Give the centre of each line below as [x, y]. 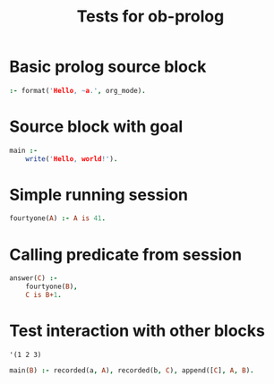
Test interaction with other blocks [137, 331]
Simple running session [98, 195]
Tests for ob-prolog [150, 17]
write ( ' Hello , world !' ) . [72, 158]
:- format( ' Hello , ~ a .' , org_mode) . [77, 90]
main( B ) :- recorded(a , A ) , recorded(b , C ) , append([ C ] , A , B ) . [132, 370]
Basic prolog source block [108, 67]
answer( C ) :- [34, 278]
